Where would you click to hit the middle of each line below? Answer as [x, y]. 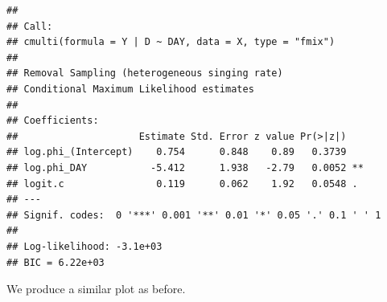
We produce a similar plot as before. [96, 289]
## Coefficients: [53, 121]
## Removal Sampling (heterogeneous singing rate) [145, 73]
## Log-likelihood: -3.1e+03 [84, 246]
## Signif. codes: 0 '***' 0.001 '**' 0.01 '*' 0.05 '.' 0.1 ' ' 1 [194, 215]
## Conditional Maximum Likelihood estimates [130, 89]
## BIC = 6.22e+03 [56, 262]
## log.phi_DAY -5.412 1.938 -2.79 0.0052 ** [185, 167]
